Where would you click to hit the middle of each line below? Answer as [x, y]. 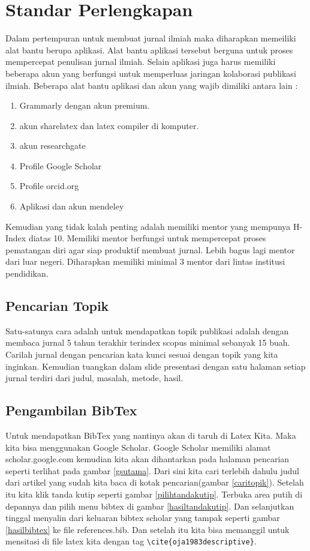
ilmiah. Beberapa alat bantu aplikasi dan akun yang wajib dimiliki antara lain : [152, 85]
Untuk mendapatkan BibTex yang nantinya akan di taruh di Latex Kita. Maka [151, 435]
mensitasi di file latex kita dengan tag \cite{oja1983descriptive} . [131, 541]
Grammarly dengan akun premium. [85, 105]
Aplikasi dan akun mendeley [72, 206]
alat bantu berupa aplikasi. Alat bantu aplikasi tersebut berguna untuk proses [149, 50]
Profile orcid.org [49, 186]
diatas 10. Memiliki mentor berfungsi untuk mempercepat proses [147, 238]
